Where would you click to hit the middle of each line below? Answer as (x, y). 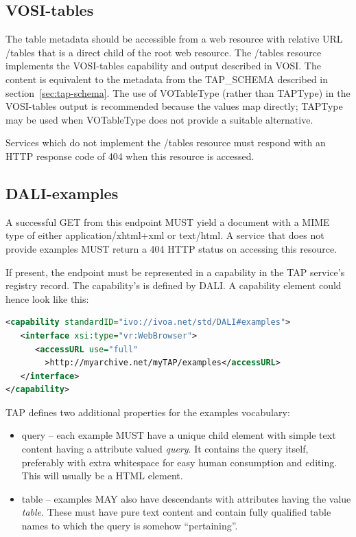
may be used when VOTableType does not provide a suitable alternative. (159, 119)
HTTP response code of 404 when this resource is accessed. (130, 156)
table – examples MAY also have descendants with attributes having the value (186, 498)
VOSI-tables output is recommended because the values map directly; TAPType (174, 106)
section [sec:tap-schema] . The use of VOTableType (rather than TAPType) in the (178, 92)
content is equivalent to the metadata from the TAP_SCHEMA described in (167, 79)
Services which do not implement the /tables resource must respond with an (166, 142)
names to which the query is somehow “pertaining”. (130, 526)
